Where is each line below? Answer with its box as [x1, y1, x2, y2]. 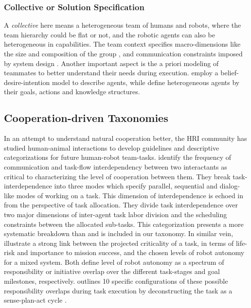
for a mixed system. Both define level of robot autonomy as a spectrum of [4, 257, 224, 267]
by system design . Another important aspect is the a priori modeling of [4, 58, 219, 68]
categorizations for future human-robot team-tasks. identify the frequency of [4, 152, 232, 162]
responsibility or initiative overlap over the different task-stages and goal [4, 266, 220, 276]
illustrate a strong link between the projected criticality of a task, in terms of [4, 238, 234, 248]
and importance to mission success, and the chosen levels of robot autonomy [17, 247, 245, 257]
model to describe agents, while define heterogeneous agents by [52, 77, 240, 87]
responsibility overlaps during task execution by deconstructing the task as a [4, 285, 233, 295]
